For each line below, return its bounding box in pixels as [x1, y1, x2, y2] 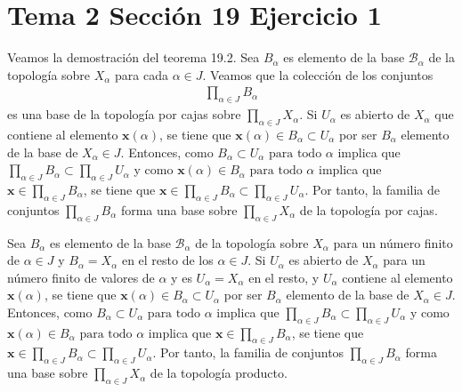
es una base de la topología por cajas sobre [7, 105, 241, 124]
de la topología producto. [150, 364, 288, 382]
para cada [115, 65, 168, 84]
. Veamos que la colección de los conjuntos [202, 65, 434, 84]
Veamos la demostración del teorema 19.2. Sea [7, 48, 260, 67]
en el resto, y [248, 268, 320, 286]
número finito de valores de [7, 268, 155, 286]
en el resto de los [121, 251, 214, 269]
